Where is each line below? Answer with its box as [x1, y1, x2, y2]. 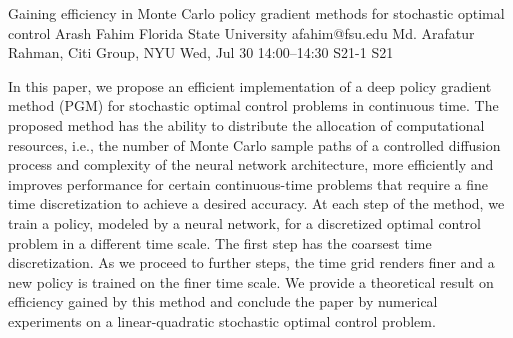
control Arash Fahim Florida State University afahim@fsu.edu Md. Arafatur [8, 22, 475, 43]
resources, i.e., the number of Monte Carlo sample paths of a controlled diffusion [8, 134, 501, 155]
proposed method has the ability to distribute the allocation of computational [8, 114, 485, 135]
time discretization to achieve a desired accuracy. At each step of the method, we [8, 193, 505, 214]
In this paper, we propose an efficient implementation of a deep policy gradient [8, 75, 492, 96]
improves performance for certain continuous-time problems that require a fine [8, 173, 489, 194]
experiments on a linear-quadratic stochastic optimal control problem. [8, 310, 436, 331]
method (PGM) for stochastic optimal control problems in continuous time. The [8, 95, 499, 116]
